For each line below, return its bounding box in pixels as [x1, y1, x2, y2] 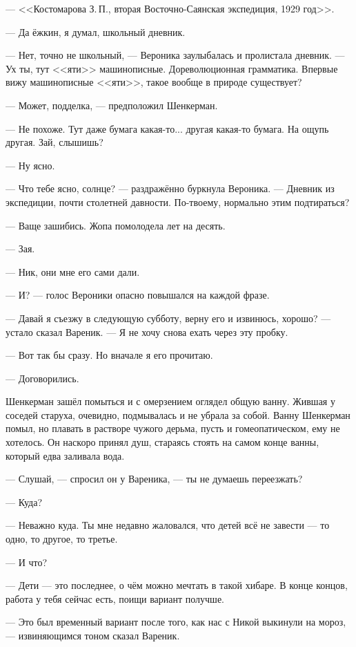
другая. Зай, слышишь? [6, 135, 103, 149]
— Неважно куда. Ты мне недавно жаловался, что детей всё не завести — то [6, 518, 330, 532]
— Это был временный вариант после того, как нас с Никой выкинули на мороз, [6, 615, 346, 629]
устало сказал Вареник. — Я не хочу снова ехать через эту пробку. [6, 324, 288, 339]
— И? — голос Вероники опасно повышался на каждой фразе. [6, 288, 270, 302]
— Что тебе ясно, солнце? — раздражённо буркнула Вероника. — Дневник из [6, 181, 335, 196]
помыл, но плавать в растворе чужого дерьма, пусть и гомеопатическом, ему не [6, 421, 340, 435]
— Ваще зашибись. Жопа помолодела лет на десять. [6, 218, 226, 232]
